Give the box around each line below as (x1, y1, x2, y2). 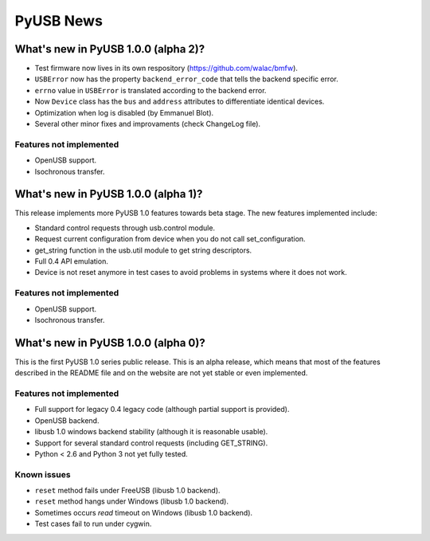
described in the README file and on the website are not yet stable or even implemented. (14, 368, 308, 378)
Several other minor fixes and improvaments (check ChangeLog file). (34, 120, 261, 129)
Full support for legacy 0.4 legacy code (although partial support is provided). (34, 405, 290, 414)
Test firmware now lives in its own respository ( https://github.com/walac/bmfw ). (34, 64, 299, 73)
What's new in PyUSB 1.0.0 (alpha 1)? (14, 187, 203, 201)
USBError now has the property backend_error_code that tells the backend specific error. (34, 74, 338, 84)
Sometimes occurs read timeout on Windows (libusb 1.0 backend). (34, 508, 253, 517)
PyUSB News (14, 12, 104, 29)
